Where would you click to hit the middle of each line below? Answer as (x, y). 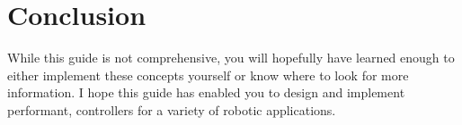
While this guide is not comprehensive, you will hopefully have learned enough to (231, 58)
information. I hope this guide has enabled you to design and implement (206, 92)
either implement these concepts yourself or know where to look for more (208, 75)
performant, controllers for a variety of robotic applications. (172, 109)
